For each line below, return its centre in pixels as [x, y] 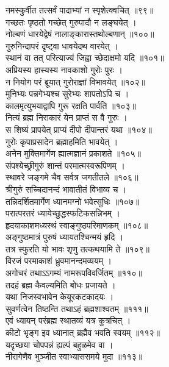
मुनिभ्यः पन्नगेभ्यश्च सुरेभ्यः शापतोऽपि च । [67, 94]
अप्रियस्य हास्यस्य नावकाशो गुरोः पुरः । [64, 69]
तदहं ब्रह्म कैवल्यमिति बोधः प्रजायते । [61, 284]
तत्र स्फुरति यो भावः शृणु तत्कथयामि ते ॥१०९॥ [78, 248]
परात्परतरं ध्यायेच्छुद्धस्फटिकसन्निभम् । [63, 213]
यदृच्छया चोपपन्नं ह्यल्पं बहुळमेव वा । [59, 344]
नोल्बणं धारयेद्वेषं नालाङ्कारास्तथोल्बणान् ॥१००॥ [80, 34]
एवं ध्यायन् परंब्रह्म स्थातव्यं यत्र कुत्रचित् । [68, 320]
